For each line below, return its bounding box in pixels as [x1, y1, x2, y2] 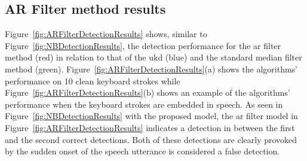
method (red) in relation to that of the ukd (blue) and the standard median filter [5, 51, 302, 63]
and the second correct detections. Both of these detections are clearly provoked [5, 133, 297, 145]
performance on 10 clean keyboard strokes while [5, 74, 180, 87]
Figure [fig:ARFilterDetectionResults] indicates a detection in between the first [5, 121, 295, 133]
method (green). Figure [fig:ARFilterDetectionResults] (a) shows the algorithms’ [5, 62, 297, 75]
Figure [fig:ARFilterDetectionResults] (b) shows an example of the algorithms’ [5, 86, 290, 99]
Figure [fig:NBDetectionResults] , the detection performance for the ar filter [5, 39, 281, 51]
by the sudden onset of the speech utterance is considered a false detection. [5, 145, 280, 157]
